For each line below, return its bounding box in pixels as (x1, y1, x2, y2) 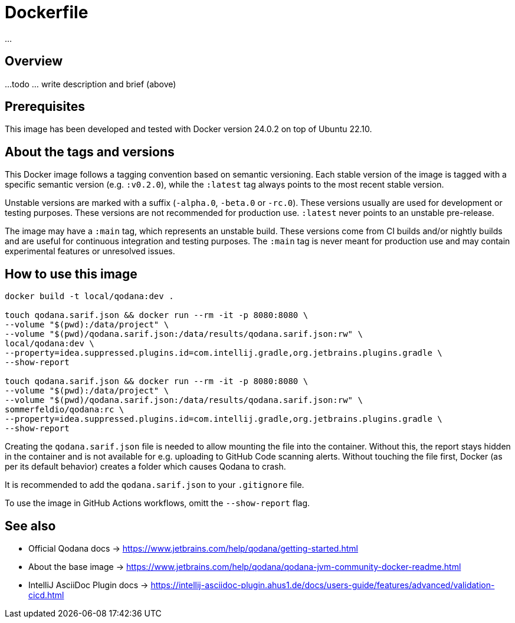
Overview (5, 54, 63, 69)
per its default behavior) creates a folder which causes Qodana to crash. (5, 461, 286, 472)
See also (5, 518, 56, 533)
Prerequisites (5, 99, 85, 114)
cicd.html (28, 589, 64, 600)
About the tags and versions (5, 144, 175, 159)
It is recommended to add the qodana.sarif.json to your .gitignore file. (5, 480, 304, 490)
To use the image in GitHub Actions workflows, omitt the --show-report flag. (5, 498, 310, 509)
